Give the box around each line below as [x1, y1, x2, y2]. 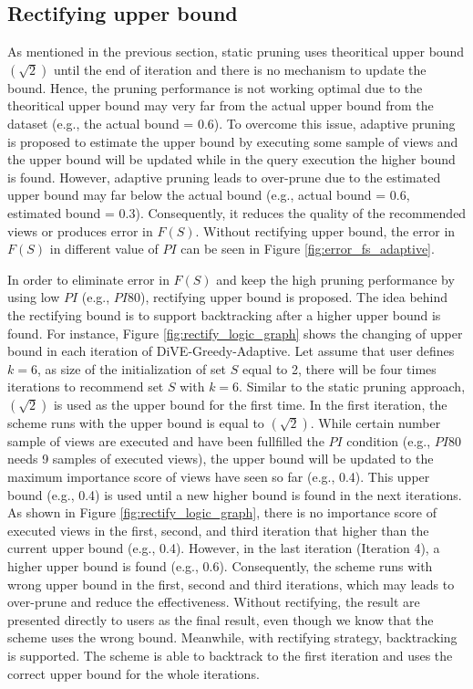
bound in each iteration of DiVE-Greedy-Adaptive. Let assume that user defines [7, 341, 455, 360]
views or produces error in [7, 221, 153, 240]
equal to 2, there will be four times [242, 359, 437, 378]
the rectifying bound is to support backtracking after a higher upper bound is [7, 305, 441, 324]
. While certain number [310, 412, 441, 432]
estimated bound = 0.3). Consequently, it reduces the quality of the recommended [7, 203, 467, 222]
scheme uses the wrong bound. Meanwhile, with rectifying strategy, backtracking [7, 628, 458, 647]
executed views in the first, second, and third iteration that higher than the [7, 520, 429, 539]
